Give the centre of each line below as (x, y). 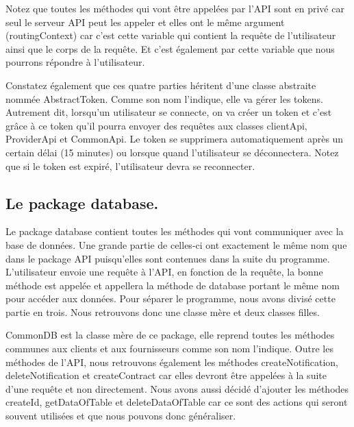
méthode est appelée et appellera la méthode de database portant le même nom (173, 285)
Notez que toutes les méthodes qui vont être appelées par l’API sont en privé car (175, 8)
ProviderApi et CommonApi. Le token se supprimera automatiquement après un (175, 139)
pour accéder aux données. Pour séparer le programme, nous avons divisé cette (170, 298)
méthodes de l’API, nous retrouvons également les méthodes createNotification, (172, 362)
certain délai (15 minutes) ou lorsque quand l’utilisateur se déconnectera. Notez (172, 152)
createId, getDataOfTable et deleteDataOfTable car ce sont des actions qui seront (177, 402)
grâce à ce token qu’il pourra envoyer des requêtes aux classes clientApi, (156, 125)
